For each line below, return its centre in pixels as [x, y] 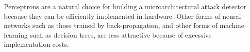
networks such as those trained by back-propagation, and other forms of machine [124, 25]
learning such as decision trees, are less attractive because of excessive [108, 34]
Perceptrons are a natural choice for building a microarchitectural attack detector [125, 6]
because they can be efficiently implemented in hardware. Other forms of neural [123, 16]
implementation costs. [36, 44]
